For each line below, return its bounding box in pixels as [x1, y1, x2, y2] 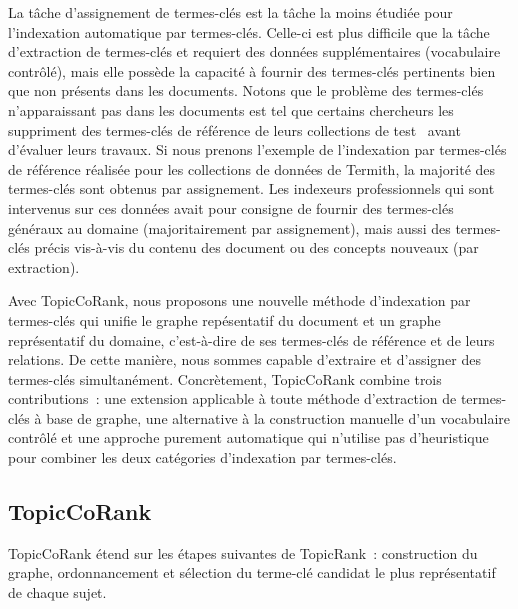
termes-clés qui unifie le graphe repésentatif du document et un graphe [8, 309, 441, 330]
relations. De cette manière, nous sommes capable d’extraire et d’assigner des [8, 349, 481, 370]
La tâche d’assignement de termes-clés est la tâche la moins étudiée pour [8, 2, 453, 22]
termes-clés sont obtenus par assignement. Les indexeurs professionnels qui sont [8, 178, 495, 199]
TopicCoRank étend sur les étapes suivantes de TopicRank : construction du [8, 542, 478, 563]
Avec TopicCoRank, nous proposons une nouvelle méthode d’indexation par [8, 290, 471, 311]
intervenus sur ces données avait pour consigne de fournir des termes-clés [8, 197, 454, 218]
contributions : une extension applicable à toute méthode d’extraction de [8, 388, 457, 409]
